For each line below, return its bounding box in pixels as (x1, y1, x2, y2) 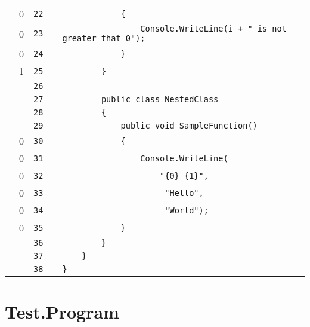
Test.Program (5, 300, 119, 324)
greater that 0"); (62, 33, 145, 43)
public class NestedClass (101, 94, 219, 104)
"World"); (165, 205, 209, 215)
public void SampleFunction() (120, 121, 258, 130)
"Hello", (165, 188, 204, 198)
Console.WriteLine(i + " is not (140, 24, 287, 33)
